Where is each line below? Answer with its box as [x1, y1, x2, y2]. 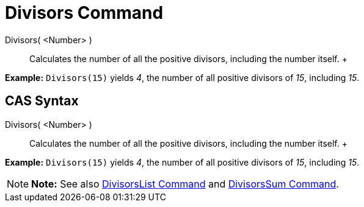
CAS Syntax [5, 93, 79, 109]
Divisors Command [5, 2, 164, 23]
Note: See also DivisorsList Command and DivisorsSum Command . [31, 177, 339, 190]
